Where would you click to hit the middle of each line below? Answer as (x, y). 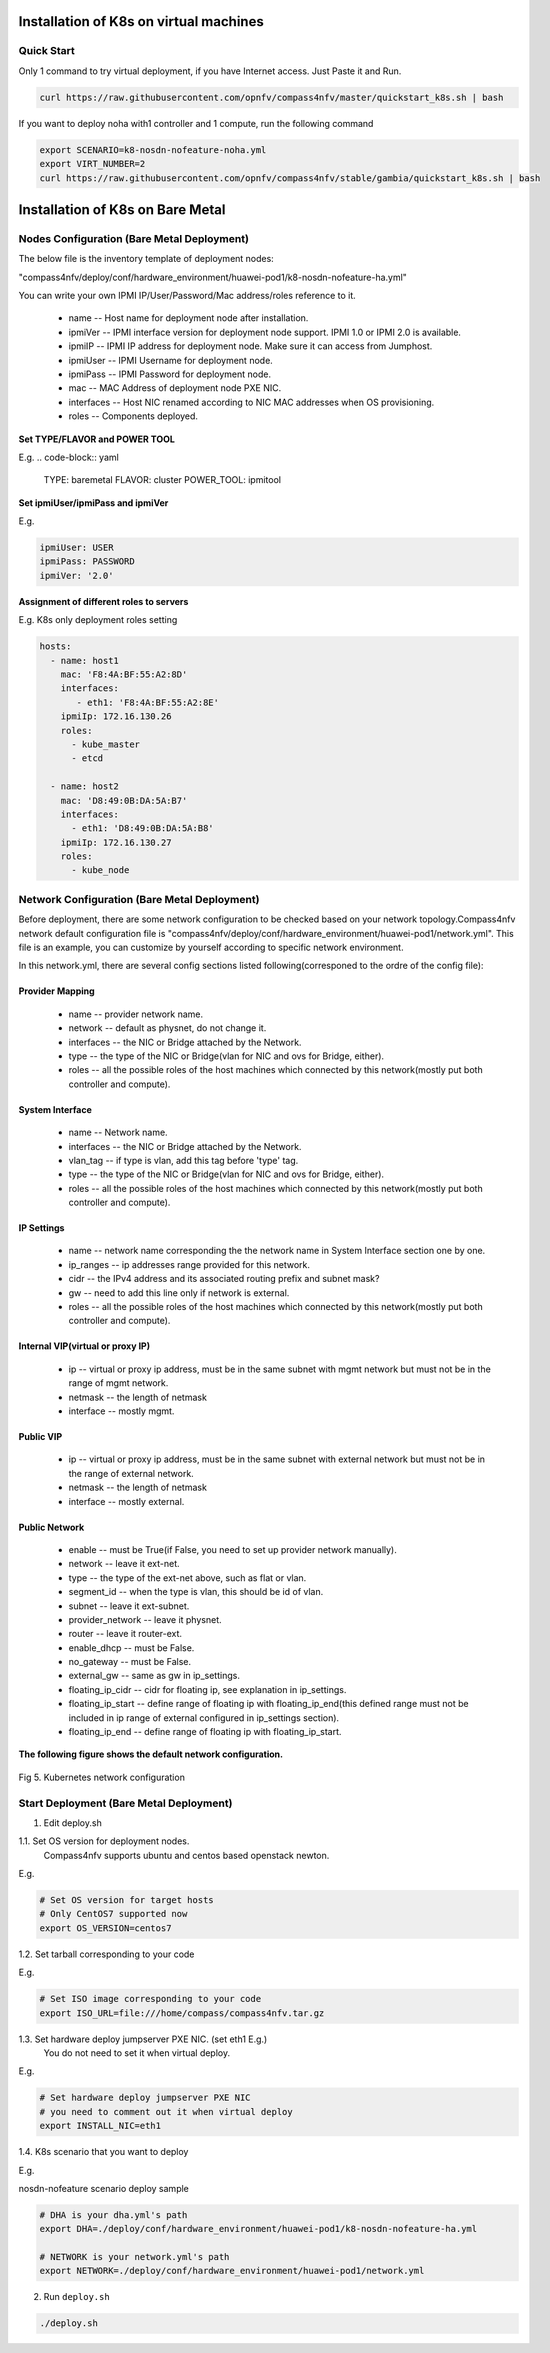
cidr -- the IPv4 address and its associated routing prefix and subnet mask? (224, 1279)
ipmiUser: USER (76, 548)
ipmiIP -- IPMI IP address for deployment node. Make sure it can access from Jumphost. (250, 346)
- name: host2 (85, 786)
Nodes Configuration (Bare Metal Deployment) (134, 238)
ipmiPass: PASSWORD (87, 561)
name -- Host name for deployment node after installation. (188, 318)
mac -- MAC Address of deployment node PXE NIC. (175, 388)
